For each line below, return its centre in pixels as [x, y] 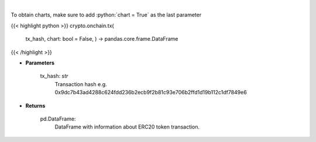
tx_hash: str [54, 76]
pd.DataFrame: [58, 119]
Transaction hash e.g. [81, 84]
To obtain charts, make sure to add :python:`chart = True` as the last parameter [106, 15]
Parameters [40, 63]
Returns [35, 105]
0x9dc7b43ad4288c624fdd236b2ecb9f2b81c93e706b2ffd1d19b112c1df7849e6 [151, 93]
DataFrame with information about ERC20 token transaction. [127, 127]
